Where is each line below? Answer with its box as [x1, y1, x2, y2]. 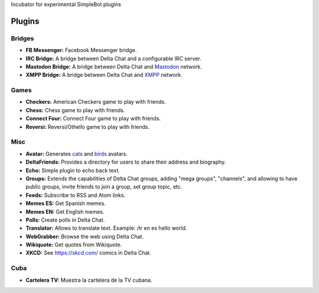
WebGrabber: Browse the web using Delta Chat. [25, 233, 144, 240]
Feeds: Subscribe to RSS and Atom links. [25, 191, 126, 198]
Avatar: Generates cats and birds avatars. [25, 150, 128, 157]
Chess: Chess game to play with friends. [25, 106, 125, 113]
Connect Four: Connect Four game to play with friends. [25, 115, 161, 122]
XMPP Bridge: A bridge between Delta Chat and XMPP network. [25, 71, 183, 79]
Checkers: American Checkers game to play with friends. [25, 98, 166, 106]
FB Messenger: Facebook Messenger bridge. [25, 47, 137, 54]
